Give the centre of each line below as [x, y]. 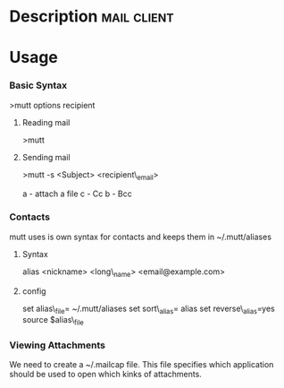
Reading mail [46, 122]
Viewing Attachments [57, 345]
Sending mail [46, 157]
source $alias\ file [53, 321]
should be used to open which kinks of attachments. [106, 375]
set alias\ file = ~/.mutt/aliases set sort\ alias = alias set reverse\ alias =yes [148, 309]
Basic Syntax [38, 85]
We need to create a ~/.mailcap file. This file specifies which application [142, 365]
